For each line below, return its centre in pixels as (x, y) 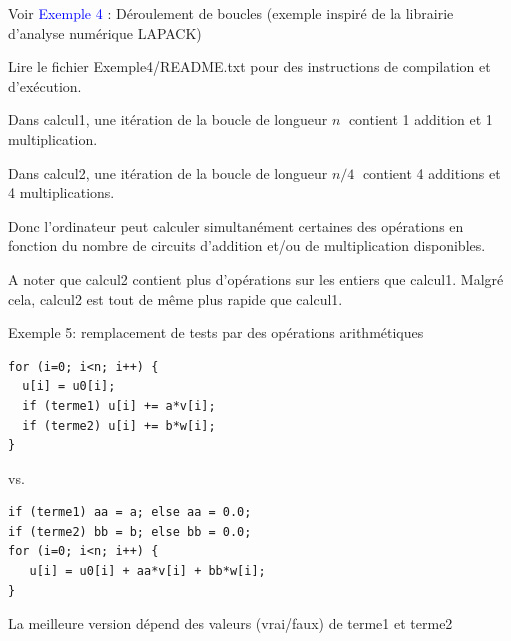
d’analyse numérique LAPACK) (105, 32)
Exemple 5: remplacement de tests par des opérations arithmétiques (216, 332)
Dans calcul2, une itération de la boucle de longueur (168, 172)
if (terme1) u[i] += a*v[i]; (119, 405)
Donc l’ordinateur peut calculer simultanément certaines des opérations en (236, 225)
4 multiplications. (61, 192)
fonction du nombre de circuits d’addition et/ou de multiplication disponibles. (247, 245)
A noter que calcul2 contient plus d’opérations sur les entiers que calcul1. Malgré (256, 278)
